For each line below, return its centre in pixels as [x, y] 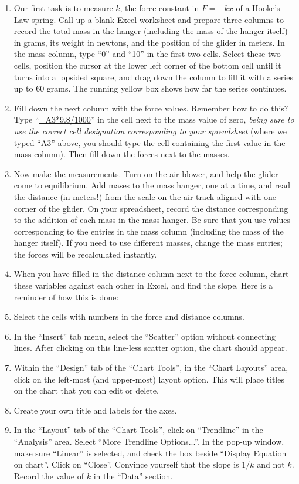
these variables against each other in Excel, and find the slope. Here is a [143, 285]
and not [271, 464]
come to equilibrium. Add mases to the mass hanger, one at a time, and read [152, 185]
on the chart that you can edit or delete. [86, 390]
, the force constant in [159, 8]
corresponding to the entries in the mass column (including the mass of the [149, 231]
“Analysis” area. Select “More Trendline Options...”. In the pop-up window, [149, 441]
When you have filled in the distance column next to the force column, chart [151, 274]
